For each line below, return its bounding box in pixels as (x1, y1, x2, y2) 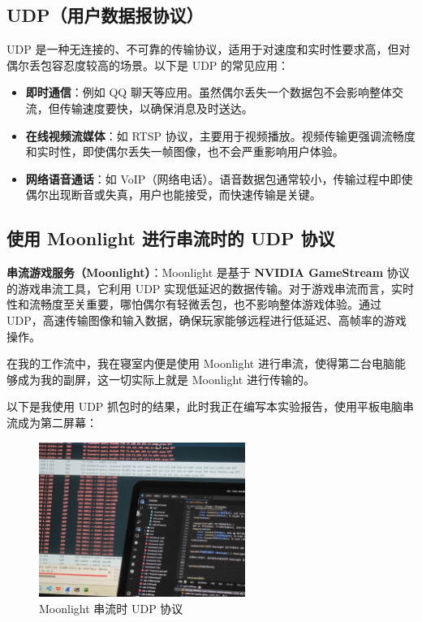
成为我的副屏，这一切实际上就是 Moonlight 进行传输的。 (17, 370, 315, 387)
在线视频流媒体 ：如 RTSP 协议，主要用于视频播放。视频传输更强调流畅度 (25, 127, 416, 144)
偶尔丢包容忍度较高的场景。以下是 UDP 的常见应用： (6, 56, 290, 73)
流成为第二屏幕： (6, 413, 97, 430)
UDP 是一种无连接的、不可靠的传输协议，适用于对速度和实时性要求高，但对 (6, 41, 411, 58)
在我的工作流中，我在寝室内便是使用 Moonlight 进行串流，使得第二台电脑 (6, 355, 394, 372)
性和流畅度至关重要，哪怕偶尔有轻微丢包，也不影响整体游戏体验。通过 (6, 296, 381, 313)
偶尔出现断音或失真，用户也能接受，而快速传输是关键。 (25, 186, 321, 203)
